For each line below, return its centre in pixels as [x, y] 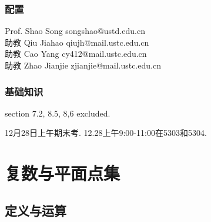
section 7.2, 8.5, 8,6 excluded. [58, 113]
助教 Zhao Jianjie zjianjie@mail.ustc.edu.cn [83, 65]
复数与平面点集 [63, 173]
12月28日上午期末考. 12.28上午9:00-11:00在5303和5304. [106, 133]
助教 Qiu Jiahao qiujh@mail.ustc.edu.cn [77, 42]
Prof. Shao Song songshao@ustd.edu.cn [75, 31]
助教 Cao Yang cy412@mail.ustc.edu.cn [76, 54]
